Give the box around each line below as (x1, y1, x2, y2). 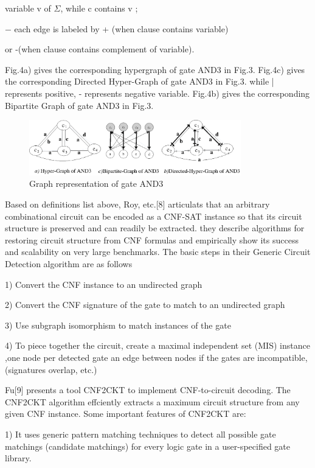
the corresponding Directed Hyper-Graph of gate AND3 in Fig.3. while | (5, 75, 274, 88)
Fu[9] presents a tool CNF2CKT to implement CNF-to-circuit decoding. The (5, 383, 291, 396)
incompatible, (257, 351, 308, 363)
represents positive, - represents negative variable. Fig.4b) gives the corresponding (5, 86, 310, 99)
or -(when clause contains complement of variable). (5, 43, 195, 55)
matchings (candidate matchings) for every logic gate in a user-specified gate (5, 439, 290, 452)
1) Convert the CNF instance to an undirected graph (5, 278, 202, 290)
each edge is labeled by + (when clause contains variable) (14, 22, 229, 35)
